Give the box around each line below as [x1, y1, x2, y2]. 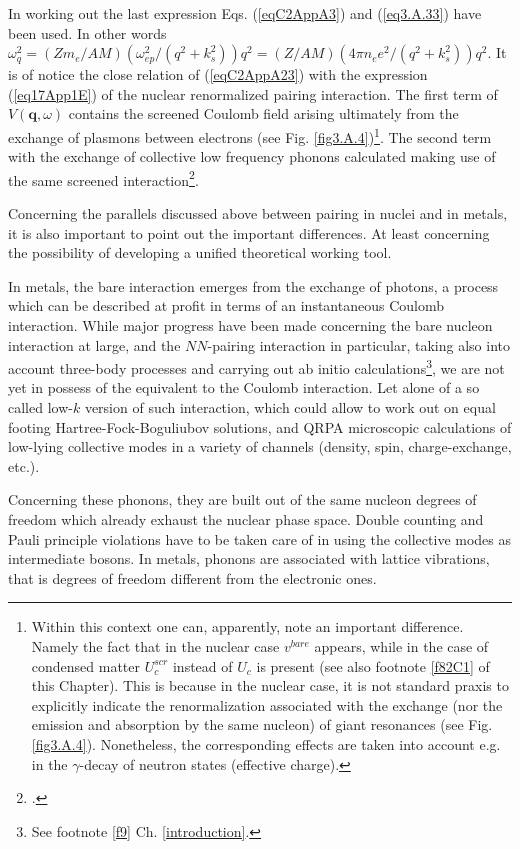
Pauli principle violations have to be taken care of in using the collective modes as [8, 528, 512, 549]
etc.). [8, 455, 40, 476]
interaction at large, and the [8, 334, 181, 355]
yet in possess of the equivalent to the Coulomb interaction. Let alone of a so [8, 377, 480, 398]
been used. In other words [8, 22, 167, 43]
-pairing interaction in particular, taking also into [207, 334, 510, 355]
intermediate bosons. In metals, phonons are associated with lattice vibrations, [8, 548, 490, 569]
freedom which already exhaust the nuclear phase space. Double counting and [8, 509, 484, 530]
